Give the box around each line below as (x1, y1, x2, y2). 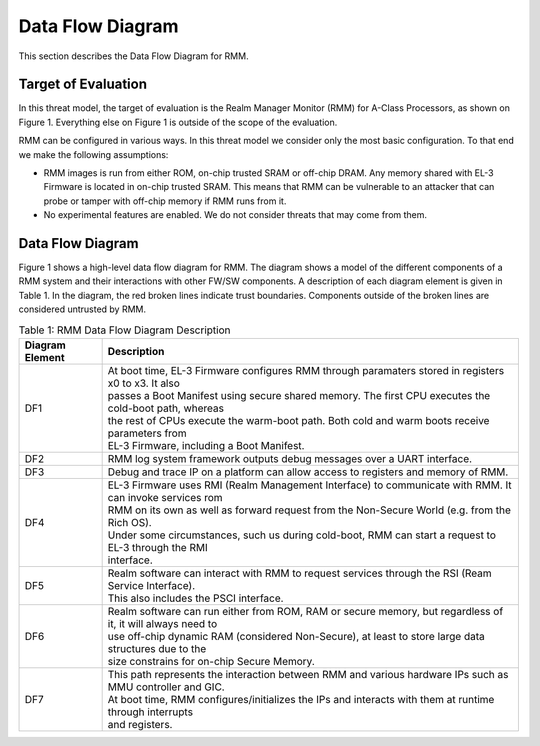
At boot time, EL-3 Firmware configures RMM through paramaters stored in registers (107, 364, 505, 378)
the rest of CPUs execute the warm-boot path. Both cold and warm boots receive (107, 414, 490, 428)
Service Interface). (107, 579, 196, 593)
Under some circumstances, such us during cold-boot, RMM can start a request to (107, 528, 497, 542)
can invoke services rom (107, 491, 224, 505)
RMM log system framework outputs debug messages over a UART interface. (107, 452, 473, 466)
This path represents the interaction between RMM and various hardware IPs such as (107, 668, 509, 682)
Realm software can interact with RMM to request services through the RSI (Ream (107, 566, 492, 580)
